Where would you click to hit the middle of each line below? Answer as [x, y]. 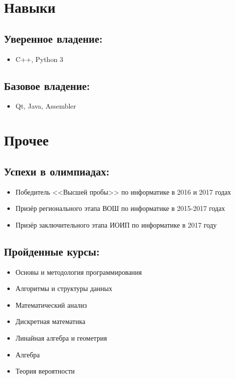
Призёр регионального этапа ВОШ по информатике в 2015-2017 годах [120, 208]
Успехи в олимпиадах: [57, 171]
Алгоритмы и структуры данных [64, 288]
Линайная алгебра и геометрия [61, 337]
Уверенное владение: [53, 38]
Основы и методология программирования [79, 272]
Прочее [26, 140]
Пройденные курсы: [52, 251]
